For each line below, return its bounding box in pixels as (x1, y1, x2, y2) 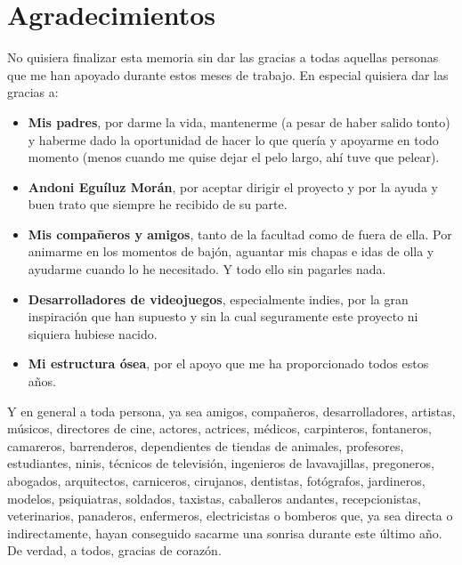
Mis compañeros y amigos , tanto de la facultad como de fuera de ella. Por (28, 224, 452, 243)
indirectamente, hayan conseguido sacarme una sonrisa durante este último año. (7, 523, 442, 542)
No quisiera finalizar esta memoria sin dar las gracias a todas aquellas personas (7, 48, 439, 67)
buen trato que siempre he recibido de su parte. (28, 195, 288, 214)
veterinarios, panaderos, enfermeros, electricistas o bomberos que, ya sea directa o (7, 506, 453, 525)
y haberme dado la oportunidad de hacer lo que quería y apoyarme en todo (28, 130, 439, 149)
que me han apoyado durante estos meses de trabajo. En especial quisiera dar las (7, 65, 449, 84)
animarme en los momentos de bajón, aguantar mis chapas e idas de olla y (28, 242, 434, 261)
